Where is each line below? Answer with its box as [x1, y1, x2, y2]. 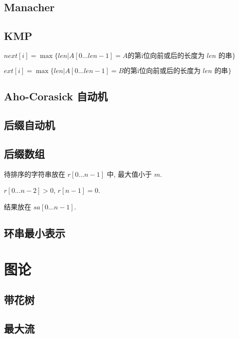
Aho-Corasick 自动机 [4, 89, 108, 104]
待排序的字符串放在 [4, 169, 65, 179]
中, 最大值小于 [107, 169, 152, 179]
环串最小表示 [4, 225, 65, 240]
